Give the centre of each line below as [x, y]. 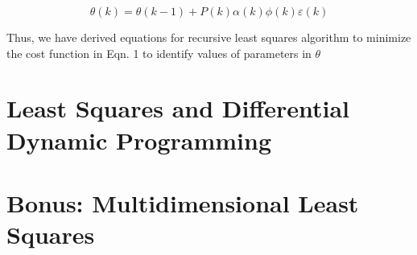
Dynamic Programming [139, 140]
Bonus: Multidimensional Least [183, 202]
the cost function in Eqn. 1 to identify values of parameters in [159, 53]
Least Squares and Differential [178, 108]
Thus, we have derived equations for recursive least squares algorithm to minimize [209, 37]
